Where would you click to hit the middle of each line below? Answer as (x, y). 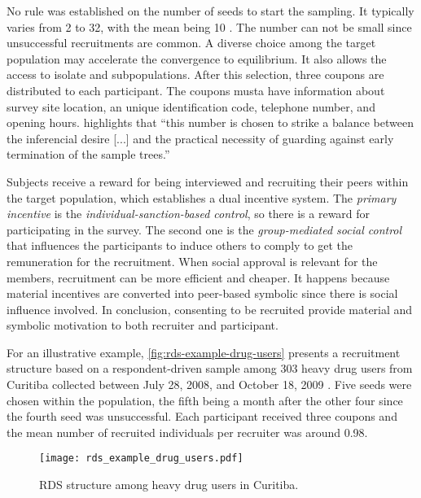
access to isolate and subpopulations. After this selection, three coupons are (195, 74)
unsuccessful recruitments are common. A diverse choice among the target (191, 43)
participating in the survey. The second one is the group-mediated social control (204, 229)
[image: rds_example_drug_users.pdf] (141, 459)
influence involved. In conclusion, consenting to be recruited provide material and (210, 309)
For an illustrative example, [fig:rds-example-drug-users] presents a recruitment (204, 352)
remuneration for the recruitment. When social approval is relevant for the (192, 261)
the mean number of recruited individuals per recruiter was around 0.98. (187, 432)
